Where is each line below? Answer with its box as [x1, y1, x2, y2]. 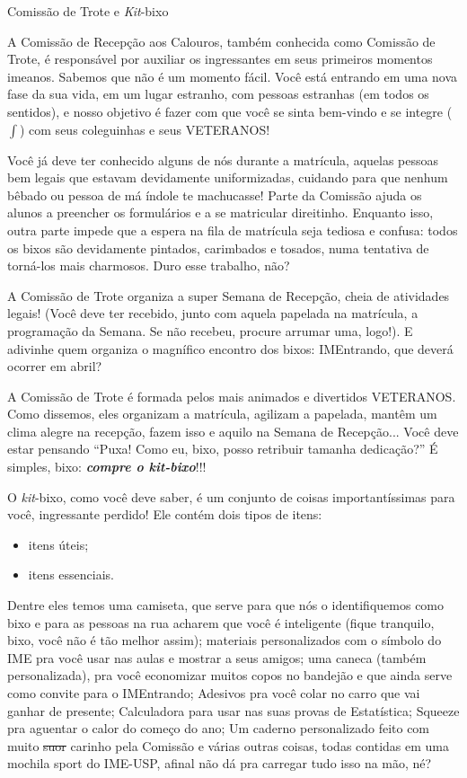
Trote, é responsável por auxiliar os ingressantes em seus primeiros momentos [7, 49, 433, 68]
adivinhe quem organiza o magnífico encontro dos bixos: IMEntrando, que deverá [7, 339, 454, 358]
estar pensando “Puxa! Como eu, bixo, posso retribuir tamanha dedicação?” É [7, 439, 438, 458]
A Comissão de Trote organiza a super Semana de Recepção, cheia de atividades [7, 286, 450, 305]
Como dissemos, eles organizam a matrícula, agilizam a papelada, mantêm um [7, 404, 437, 423]
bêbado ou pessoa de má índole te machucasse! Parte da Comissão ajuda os [7, 185, 422, 204]
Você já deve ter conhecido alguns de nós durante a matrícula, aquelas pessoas [7, 150, 439, 169]
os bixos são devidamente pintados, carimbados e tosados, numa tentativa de [7, 238, 429, 257]
